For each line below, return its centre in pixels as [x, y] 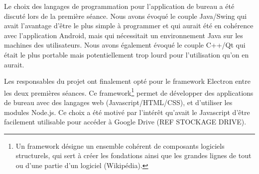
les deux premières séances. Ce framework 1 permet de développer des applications [129, 92]
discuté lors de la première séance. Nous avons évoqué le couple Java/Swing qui [126, 16]
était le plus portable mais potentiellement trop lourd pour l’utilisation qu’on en [127, 54]
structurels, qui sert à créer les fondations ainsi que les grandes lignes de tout [133, 155]
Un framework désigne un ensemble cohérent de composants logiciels [120, 145]
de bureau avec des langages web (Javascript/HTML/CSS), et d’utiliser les [118, 102]
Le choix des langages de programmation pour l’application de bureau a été [119, 6]
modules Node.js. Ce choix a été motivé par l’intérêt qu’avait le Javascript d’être [127, 112]
